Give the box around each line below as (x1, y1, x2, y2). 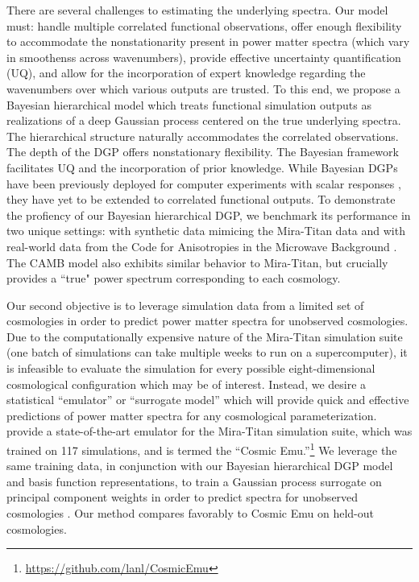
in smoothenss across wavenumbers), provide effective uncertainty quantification (6, 48, 401, 65)
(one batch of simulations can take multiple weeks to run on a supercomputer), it (6, 344, 408, 361)
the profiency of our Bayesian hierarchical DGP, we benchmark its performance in (6, 206, 411, 223)
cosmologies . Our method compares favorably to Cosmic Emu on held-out (6, 505, 374, 522)
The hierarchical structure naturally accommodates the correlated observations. (6, 127, 399, 144)
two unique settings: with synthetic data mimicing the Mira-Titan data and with (6, 222, 405, 239)
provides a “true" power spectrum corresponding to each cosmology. (6, 270, 341, 287)
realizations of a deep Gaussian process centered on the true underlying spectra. (6, 112, 401, 129)
